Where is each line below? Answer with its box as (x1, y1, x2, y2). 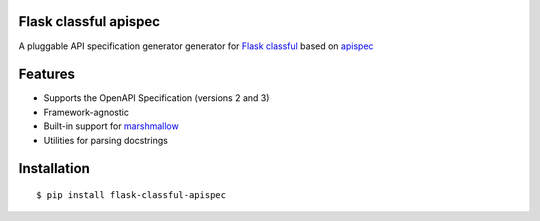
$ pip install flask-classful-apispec (36, 190, 227, 200)
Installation (18, 160, 90, 177)
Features (18, 66, 75, 83)
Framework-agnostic (43, 106, 130, 118)
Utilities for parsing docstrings (43, 134, 169, 146)
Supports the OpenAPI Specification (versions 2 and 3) (43, 92, 270, 104)
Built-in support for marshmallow (43, 120, 179, 132)
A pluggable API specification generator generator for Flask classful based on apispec (18, 40, 374, 52)
